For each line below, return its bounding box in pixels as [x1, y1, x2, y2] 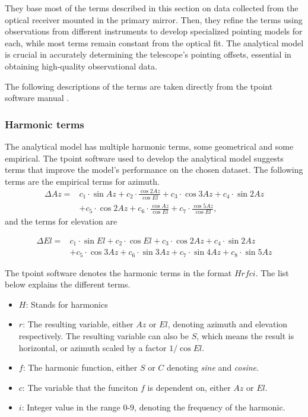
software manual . [5, 91, 69, 104]
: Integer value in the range [21, 401, 120, 413]
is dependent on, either [147, 381, 231, 393]
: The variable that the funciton [22, 381, 138, 393]
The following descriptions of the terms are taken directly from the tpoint [5, 80, 273, 92]
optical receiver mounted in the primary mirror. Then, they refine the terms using [5, 13, 303, 26]
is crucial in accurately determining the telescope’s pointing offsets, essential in [5, 48, 291, 61]
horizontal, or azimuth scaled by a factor [18, 341, 167, 353]
